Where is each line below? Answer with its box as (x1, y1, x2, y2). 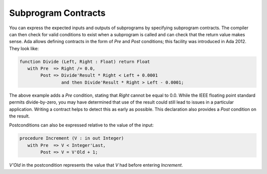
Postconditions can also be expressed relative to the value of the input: (9, 122, 154, 128)
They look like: (9, 45, 39, 52)
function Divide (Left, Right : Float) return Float (19, 58, 150, 64)
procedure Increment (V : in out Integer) (19, 135, 124, 141)
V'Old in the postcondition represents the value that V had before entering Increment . (9, 162, 183, 168)
